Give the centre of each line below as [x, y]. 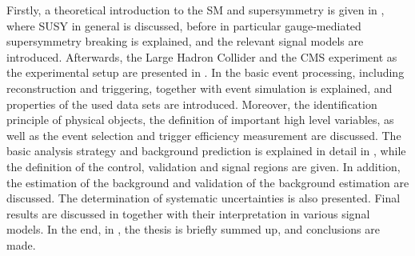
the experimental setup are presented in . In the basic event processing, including [206, 72]
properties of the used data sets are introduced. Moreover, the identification [192, 104]
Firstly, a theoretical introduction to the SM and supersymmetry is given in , [196, 10]
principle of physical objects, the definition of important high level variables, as [200, 120]
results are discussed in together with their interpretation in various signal [188, 213]
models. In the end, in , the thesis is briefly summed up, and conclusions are [193, 229]
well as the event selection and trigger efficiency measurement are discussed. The [204, 135]
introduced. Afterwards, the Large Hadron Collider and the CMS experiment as [202, 56]
